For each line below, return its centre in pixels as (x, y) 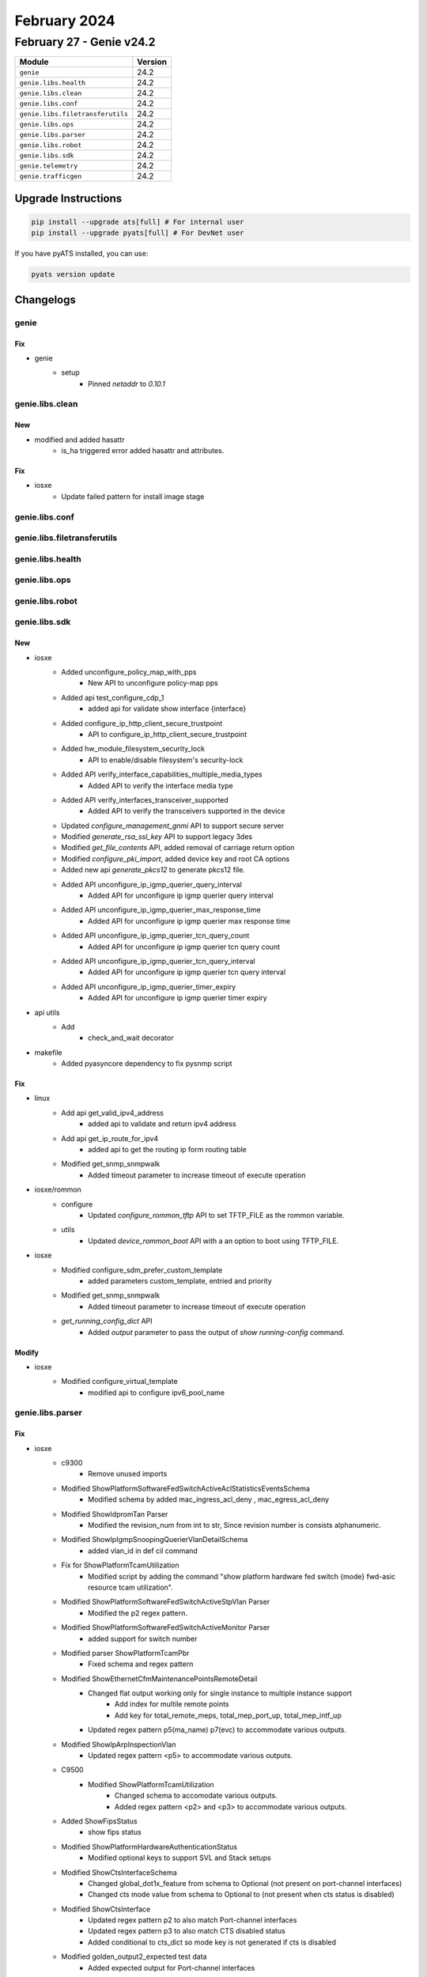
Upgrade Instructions (68, 198)
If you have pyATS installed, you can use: (81, 254)
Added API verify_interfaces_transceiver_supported (145, 799)
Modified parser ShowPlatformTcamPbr (125, 1653)
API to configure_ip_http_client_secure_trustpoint (168, 734)
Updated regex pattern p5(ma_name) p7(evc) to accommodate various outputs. (217, 1730)
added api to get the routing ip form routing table (167, 1150)
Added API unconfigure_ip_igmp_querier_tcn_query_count (155, 936)
